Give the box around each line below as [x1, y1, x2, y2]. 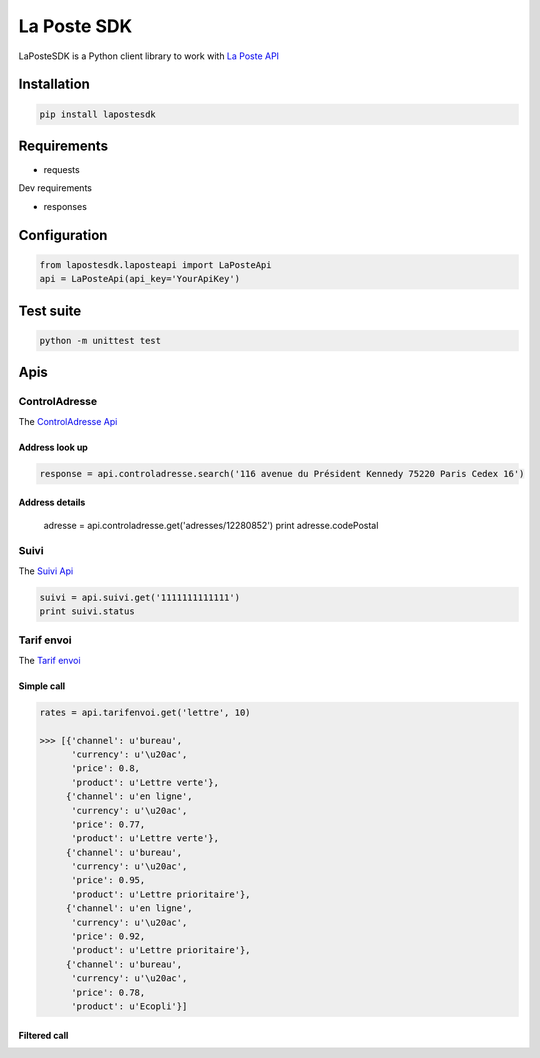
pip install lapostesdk [39, 108, 157, 120]
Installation [18, 76, 90, 93]
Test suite [18, 302, 82, 319]
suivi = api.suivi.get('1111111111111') [39, 591, 240, 603]
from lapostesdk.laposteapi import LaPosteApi [39, 259, 272, 270]
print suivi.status [39, 606, 135, 617]
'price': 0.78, [71, 986, 146, 998]
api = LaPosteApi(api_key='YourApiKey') [39, 273, 240, 285]
